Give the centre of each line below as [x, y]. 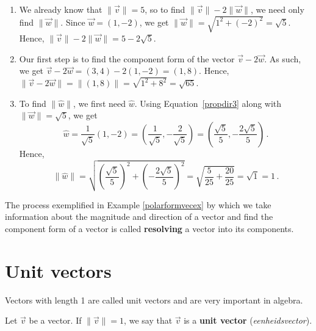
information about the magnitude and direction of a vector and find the [139, 216]
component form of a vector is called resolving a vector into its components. [149, 228]
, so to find [165, 9]
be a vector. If [55, 320]
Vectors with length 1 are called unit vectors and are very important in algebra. [154, 300]
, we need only [277, 9]
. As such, [283, 58]
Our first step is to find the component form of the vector [127, 58]
